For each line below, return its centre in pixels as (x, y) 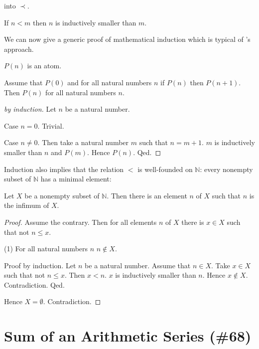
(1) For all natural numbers (46, 249)
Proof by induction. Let (40, 265)
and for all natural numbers (110, 82)
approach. (19, 49)
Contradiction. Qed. (34, 284)
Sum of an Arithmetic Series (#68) (128, 336)
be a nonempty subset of (62, 195)
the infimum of (27, 205)
